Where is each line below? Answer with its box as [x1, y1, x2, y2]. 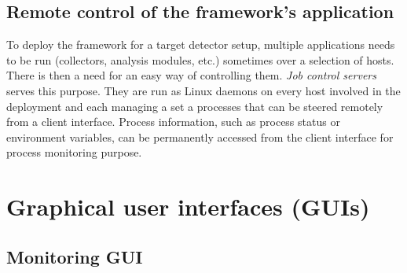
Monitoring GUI [6, 244, 143, 268]
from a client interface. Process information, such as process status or [6, 113, 340, 130]
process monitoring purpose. [6, 144, 142, 160]
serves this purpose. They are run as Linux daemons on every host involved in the [6, 82, 401, 98]
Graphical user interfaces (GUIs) [6, 190, 370, 223]
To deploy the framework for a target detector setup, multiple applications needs [6, 36, 395, 53]
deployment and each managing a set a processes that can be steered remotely [6, 98, 383, 114]
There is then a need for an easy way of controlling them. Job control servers [6, 67, 376, 83]
